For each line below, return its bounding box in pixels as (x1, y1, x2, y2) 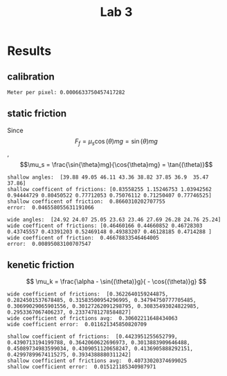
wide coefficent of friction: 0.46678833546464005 (7, 234, 159, 241)
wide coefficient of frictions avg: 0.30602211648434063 (7, 315, 178, 322)
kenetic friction (7, 259, 75, 271)
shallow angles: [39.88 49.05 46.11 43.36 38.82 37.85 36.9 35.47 (7, 174, 209, 181)
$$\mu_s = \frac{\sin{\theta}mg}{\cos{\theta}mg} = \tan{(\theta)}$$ (19, 160, 213, 168)
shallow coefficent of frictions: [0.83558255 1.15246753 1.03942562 (7, 186, 212, 193)
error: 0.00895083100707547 (7, 240, 91, 247)
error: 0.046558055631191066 (7, 204, 95, 211)
